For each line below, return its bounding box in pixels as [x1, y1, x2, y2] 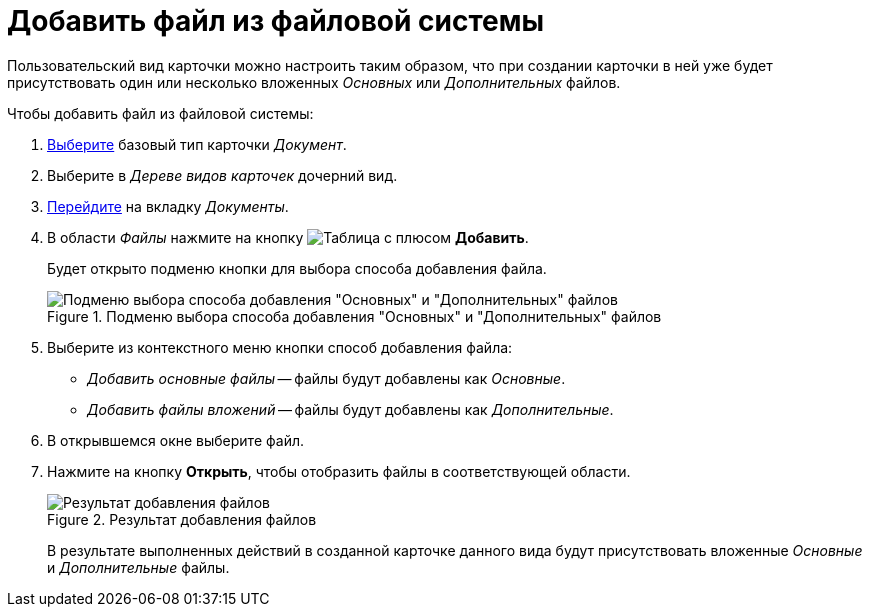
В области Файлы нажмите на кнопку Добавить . [47, 228, 529, 246]
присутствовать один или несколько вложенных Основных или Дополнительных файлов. [7, 73, 621, 91]
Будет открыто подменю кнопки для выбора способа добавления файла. [47, 259, 547, 277]
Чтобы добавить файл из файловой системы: [7, 104, 314, 122]
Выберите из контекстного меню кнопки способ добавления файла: [47, 338, 513, 356]
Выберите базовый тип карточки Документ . [47, 135, 347, 153]
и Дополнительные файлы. [47, 558, 230, 576]
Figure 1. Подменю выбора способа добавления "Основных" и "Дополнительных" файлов [47, 307, 662, 325]
